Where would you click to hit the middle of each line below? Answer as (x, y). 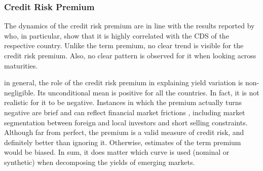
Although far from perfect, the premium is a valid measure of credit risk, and (124, 132)
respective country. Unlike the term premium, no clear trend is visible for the (124, 45)
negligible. (20, 92)
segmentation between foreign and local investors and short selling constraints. (126, 122)
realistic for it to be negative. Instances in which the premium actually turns (123, 102)
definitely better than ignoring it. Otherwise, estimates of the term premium (123, 142)
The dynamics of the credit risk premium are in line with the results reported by (129, 26)
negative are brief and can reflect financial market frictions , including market (125, 112)
